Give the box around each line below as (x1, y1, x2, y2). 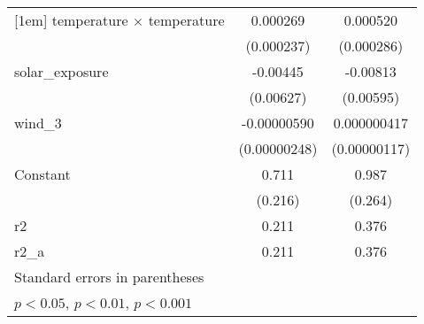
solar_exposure (14, 61, 109, 81)
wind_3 (14, 112, 62, 133)
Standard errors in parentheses (14, 266, 204, 287)
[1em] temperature (14, 10, 128, 30)
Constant (14, 164, 71, 184)
